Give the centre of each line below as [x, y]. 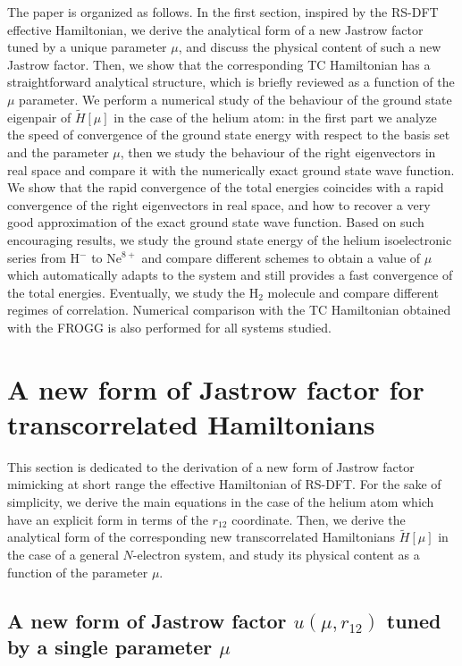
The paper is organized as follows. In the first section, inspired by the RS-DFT [223, 12]
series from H [44, 257]
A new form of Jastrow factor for [216, 388]
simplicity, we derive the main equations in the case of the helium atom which [221, 502]
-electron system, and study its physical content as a [276, 554]
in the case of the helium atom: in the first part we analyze [275, 117]
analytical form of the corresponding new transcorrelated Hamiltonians [202, 537]
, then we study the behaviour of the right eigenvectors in [278, 152]
